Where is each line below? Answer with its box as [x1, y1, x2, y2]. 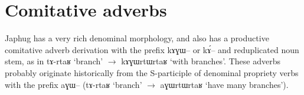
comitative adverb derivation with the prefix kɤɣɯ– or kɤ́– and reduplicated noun [5, 43, 299, 55]
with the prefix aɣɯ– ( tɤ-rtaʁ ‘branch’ [5, 78, 142, 90]
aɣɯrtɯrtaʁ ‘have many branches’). [160, 78, 289, 90]
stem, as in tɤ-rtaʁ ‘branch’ [5, 55, 103, 67]
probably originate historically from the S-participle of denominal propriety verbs [5, 66, 299, 78]
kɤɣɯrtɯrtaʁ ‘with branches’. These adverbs [121, 55, 280, 67]
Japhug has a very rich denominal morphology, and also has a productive [5, 32, 269, 44]
